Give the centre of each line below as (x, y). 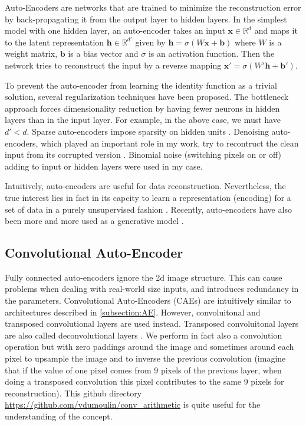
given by (150, 42)
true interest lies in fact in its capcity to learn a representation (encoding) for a (148, 197)
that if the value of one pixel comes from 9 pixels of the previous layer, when (143, 370)
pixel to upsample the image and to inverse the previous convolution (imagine (145, 358)
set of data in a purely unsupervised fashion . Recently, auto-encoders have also (148, 209)
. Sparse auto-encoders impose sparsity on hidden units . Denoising (148, 131)
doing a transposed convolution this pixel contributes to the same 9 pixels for (144, 381)
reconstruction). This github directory (73, 393)
